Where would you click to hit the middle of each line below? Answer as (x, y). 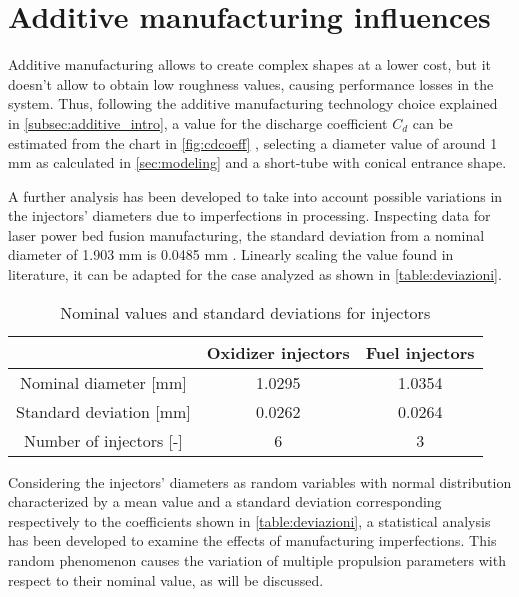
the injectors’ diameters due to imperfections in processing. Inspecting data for (249, 215)
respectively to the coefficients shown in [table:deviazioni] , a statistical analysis (249, 520)
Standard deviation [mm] (103, 411)
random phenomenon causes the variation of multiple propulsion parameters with (257, 560)
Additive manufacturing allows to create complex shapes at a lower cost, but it (249, 64)
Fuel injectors (420, 352)
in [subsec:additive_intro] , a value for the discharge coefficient (198, 122)
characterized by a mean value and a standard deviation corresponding (225, 501)
